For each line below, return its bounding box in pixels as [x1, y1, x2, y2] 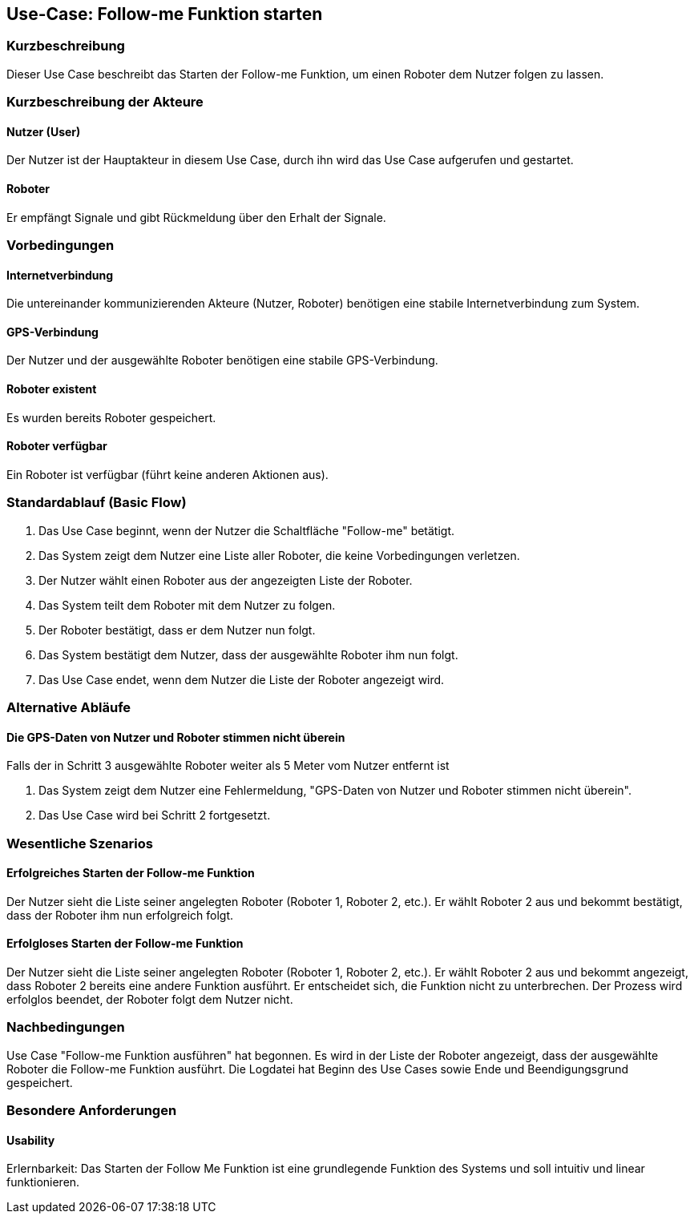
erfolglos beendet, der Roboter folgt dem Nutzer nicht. [6, 993, 293, 1007]
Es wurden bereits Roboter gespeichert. [6, 410, 216, 425]
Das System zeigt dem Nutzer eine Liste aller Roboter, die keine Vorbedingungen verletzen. [38, 548, 520, 562]
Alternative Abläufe [6, 699, 131, 715]
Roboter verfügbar [6, 439, 107, 453]
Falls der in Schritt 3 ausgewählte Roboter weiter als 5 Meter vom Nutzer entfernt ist [6, 759, 450, 773]
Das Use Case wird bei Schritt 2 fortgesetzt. [38, 808, 271, 823]
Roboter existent [6, 382, 97, 397]
